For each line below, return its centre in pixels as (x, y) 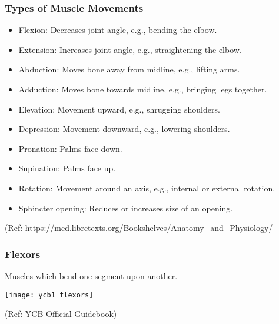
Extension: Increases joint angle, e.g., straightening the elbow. (130, 49)
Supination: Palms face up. (67, 168)
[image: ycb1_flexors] (49, 295)
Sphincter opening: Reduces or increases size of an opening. (126, 208)
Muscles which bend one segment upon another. (91, 275)
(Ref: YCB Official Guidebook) (61, 314)
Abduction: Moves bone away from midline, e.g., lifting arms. (129, 69)
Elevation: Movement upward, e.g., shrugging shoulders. (119, 109)
